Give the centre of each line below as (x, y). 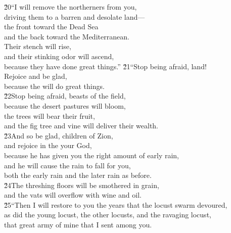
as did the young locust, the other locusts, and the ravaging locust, (108, 215)
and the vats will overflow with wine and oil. (73, 195)
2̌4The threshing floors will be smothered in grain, (82, 185)
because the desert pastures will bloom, (65, 105)
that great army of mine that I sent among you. (78, 225)
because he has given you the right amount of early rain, (91, 155)
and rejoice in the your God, (48, 145)
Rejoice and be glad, (36, 76)
